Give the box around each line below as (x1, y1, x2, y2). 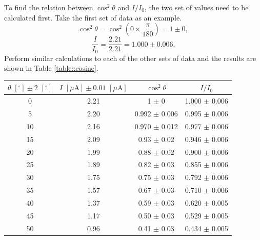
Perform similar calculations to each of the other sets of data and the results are (4, 52, 256, 63)
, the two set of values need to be (144, 2, 249, 12)
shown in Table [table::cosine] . (4, 63, 98, 73)
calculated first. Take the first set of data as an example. (4, 12, 182, 23)
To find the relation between (4, 2, 93, 12)
